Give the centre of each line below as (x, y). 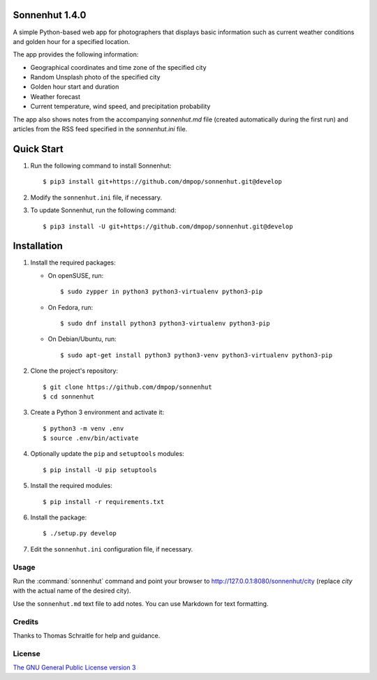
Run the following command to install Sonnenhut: (101, 165)
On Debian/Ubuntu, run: (82, 339)
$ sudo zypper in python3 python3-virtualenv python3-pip (162, 292)
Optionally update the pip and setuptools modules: (107, 454)
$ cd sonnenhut (69, 397)
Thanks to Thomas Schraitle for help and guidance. (87, 635)
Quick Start (38, 149)
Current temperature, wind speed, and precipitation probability (120, 106)
